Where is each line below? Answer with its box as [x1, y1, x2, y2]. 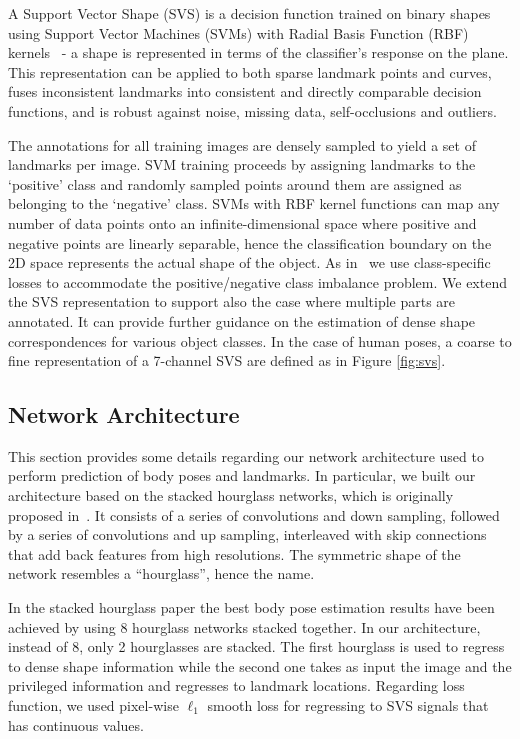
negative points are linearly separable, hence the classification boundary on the [8, 232, 492, 253]
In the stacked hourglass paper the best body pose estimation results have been [8, 597, 495, 618]
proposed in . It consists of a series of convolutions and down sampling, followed [8, 504, 500, 525]
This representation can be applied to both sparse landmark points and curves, [8, 61, 492, 82]
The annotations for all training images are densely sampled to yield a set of [8, 134, 476, 155]
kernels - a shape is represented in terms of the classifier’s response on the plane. [8, 42, 509, 63]
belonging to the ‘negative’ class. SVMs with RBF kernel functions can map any [8, 193, 500, 214]
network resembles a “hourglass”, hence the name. [8, 563, 315, 584]
